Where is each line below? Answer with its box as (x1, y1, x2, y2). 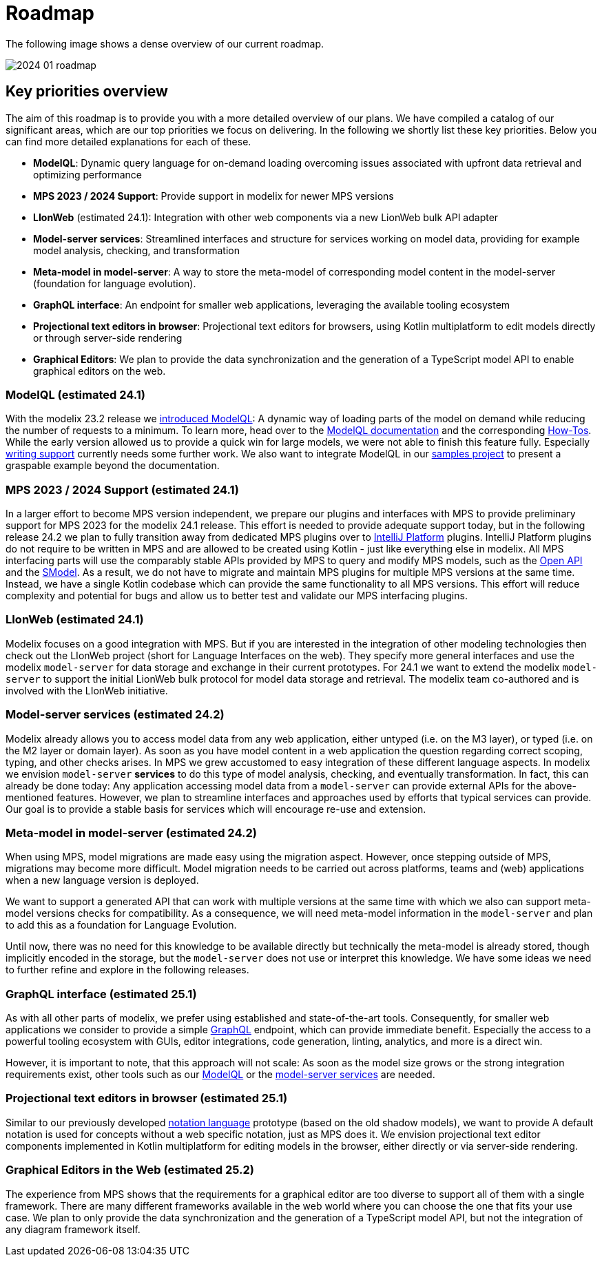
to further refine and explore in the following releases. (6, 964, 249, 976)
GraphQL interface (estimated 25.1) (6, 986, 197, 1001)
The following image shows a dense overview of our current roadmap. (6, 37, 324, 50)
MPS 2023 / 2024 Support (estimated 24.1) (6, 482, 239, 497)
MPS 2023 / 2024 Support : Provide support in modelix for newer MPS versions (33, 189, 394, 202)
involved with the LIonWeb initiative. (6, 684, 168, 696)
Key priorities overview (6, 83, 168, 101)
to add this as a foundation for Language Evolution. (6, 919, 237, 931)
